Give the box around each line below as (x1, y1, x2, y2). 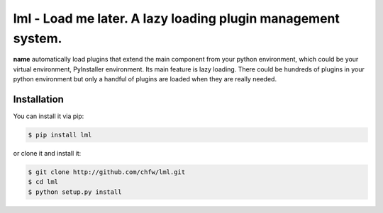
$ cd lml (28, 178, 59, 186)
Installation (13, 93, 64, 105)
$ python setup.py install (28, 188, 122, 196)
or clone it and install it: (13, 149, 82, 157)
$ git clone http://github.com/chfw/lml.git (28, 168, 186, 176)
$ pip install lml (28, 131, 92, 139)
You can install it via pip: (13, 112, 84, 120)
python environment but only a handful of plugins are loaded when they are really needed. (13, 75, 277, 84)
